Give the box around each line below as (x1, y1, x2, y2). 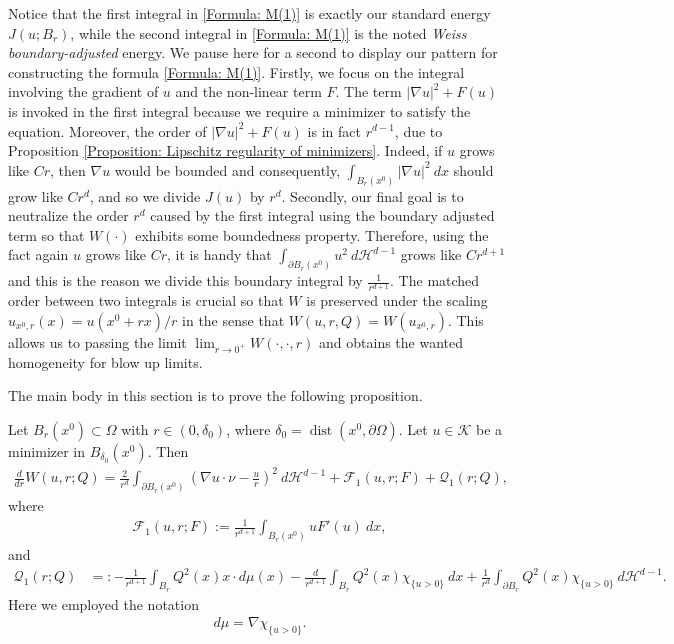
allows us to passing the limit (8, 331, 187, 352)
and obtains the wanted (319, 331, 464, 352)
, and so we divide (89, 185, 201, 206)
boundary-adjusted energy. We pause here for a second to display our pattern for (8, 42, 498, 63)
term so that (8, 224, 85, 245)
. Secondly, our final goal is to (281, 185, 464, 206)
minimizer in (8, 440, 86, 461)
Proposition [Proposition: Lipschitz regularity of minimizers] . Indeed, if (8, 140, 443, 161)
